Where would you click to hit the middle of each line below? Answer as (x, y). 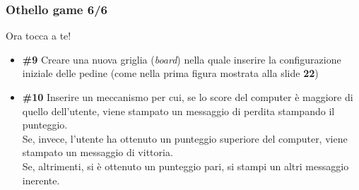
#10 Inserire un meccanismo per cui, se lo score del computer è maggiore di (188, 97)
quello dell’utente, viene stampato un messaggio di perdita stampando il (178, 111)
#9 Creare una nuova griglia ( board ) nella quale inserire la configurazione (182, 59)
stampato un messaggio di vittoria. (98, 152)
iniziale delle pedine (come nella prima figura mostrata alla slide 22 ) (170, 73)
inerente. (41, 180)
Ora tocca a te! (39, 36)
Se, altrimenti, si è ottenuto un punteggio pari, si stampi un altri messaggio (186, 166)
